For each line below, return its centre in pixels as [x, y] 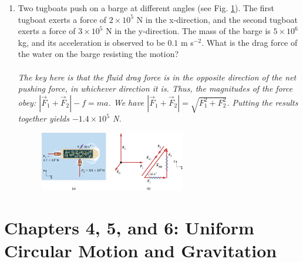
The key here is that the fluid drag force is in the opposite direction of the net [157, 77]
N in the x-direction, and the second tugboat [217, 19]
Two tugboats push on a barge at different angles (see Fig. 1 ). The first [146, 8]
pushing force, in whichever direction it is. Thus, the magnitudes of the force [155, 88]
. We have [126, 102]
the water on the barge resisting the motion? [98, 54]
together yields [43, 118]
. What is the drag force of [250, 42]
